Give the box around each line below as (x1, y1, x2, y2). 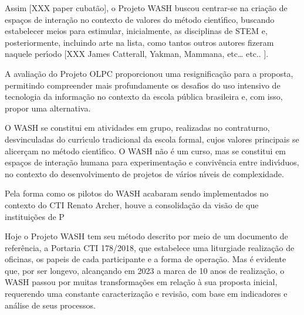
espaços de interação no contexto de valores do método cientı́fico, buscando (5, 13, 275, 25)
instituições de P (5, 210, 65, 222)
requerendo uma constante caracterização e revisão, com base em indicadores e (5, 287, 288, 300)
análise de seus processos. (5, 299, 96, 311)
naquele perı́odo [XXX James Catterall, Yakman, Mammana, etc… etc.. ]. (5, 48, 269, 60)
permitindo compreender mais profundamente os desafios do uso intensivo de (5, 79, 281, 91)
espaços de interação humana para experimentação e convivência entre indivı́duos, (5, 156, 299, 168)
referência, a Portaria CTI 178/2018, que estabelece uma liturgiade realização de (5, 241, 295, 253)
